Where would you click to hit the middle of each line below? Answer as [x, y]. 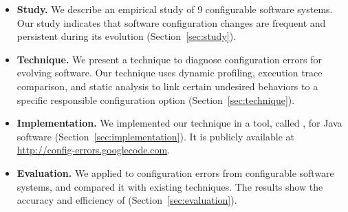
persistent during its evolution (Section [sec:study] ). [127, 36]
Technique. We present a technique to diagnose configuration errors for [169, 59]
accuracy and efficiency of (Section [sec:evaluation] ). [127, 200]
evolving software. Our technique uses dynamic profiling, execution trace [170, 73]
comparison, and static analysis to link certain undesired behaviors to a [167, 86]
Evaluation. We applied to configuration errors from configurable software [175, 172]
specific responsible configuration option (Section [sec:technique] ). [156, 99]
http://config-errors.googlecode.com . [94, 150]
